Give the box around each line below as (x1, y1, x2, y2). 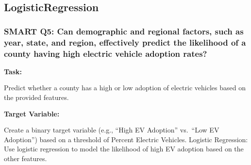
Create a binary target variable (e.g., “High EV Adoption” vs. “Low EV (4, 125, 219, 135)
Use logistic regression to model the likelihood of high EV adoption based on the (4, 144, 244, 154)
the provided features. (4, 92, 69, 102)
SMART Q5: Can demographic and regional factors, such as (4, 25, 244, 37)
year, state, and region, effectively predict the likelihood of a (4, 36, 246, 48)
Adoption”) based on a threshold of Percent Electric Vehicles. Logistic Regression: (4, 134, 248, 144)
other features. (4, 153, 47, 163)
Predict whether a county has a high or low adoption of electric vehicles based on (4, 82, 246, 93)
